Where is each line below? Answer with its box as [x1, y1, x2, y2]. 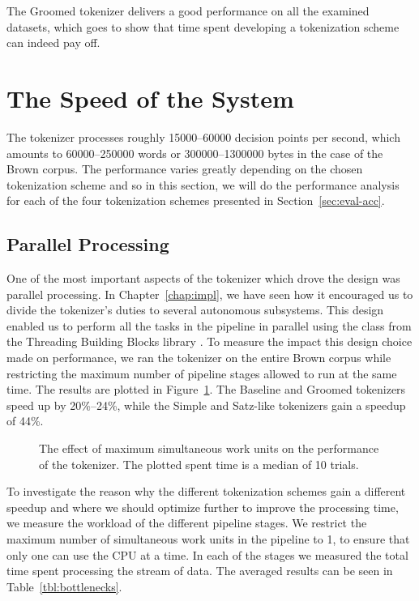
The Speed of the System [6, 81, 294, 114]
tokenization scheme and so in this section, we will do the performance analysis [6, 176, 400, 193]
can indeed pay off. [6, 34, 100, 51]
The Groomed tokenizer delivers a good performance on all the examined [6, 2, 370, 19]
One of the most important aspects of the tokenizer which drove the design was [6, 270, 400, 287]
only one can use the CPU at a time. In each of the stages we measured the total [6, 546, 408, 563]
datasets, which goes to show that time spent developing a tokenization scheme [6, 18, 400, 35]
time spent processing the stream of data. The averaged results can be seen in [6, 562, 393, 579]
